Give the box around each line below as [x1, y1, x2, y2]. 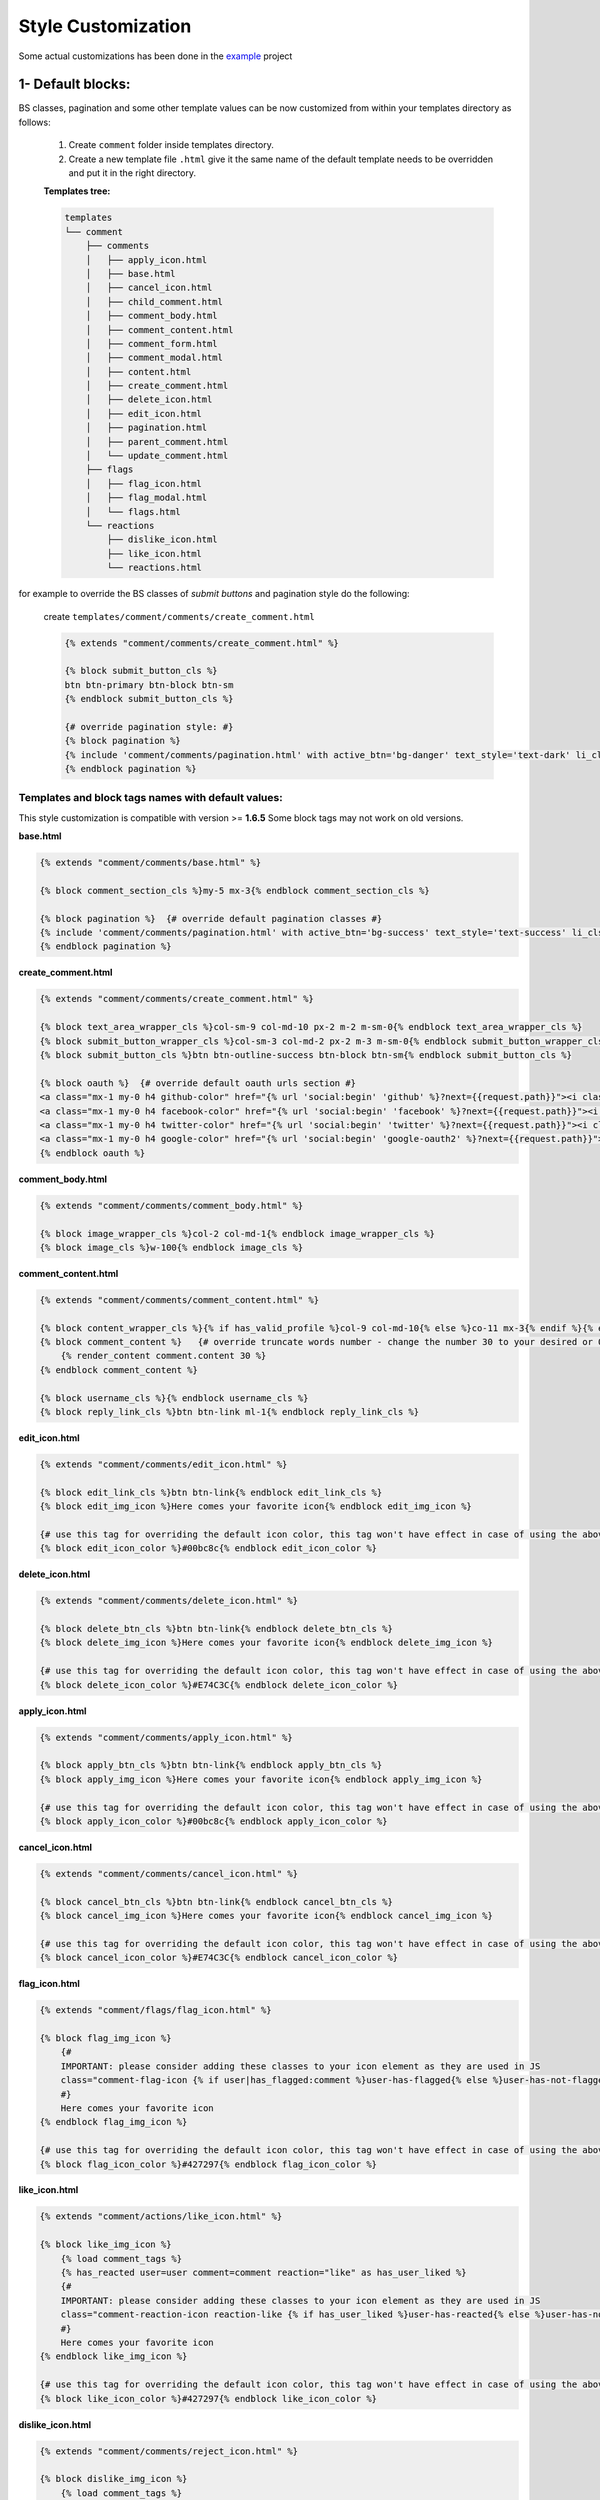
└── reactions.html [106, 562, 202, 574]
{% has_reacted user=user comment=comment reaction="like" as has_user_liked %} [60, 2267, 467, 2279]
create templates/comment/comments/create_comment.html [43, 610, 315, 622]
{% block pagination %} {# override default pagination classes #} [39, 913, 383, 924]
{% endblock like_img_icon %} [39, 2351, 188, 2362]
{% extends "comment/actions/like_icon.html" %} [39, 2211, 283, 2222]
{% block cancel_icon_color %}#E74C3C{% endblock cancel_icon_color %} [39, 1952, 399, 1964]
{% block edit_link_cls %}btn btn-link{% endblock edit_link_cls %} [39, 1486, 383, 1498]
